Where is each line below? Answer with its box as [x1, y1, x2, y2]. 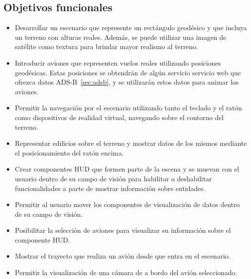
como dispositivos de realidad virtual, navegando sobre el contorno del [15, 112, 224, 122]
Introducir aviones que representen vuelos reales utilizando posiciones [15, 57, 221, 68]
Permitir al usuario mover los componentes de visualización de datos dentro [15, 199, 240, 209]
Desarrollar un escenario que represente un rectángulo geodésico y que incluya [15, 22, 247, 33]
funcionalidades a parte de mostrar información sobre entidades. [15, 183, 205, 193]
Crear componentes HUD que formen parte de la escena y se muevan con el [15, 164, 239, 174]
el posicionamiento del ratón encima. [15, 147, 124, 157]
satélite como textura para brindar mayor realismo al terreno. [15, 41, 198, 52]
